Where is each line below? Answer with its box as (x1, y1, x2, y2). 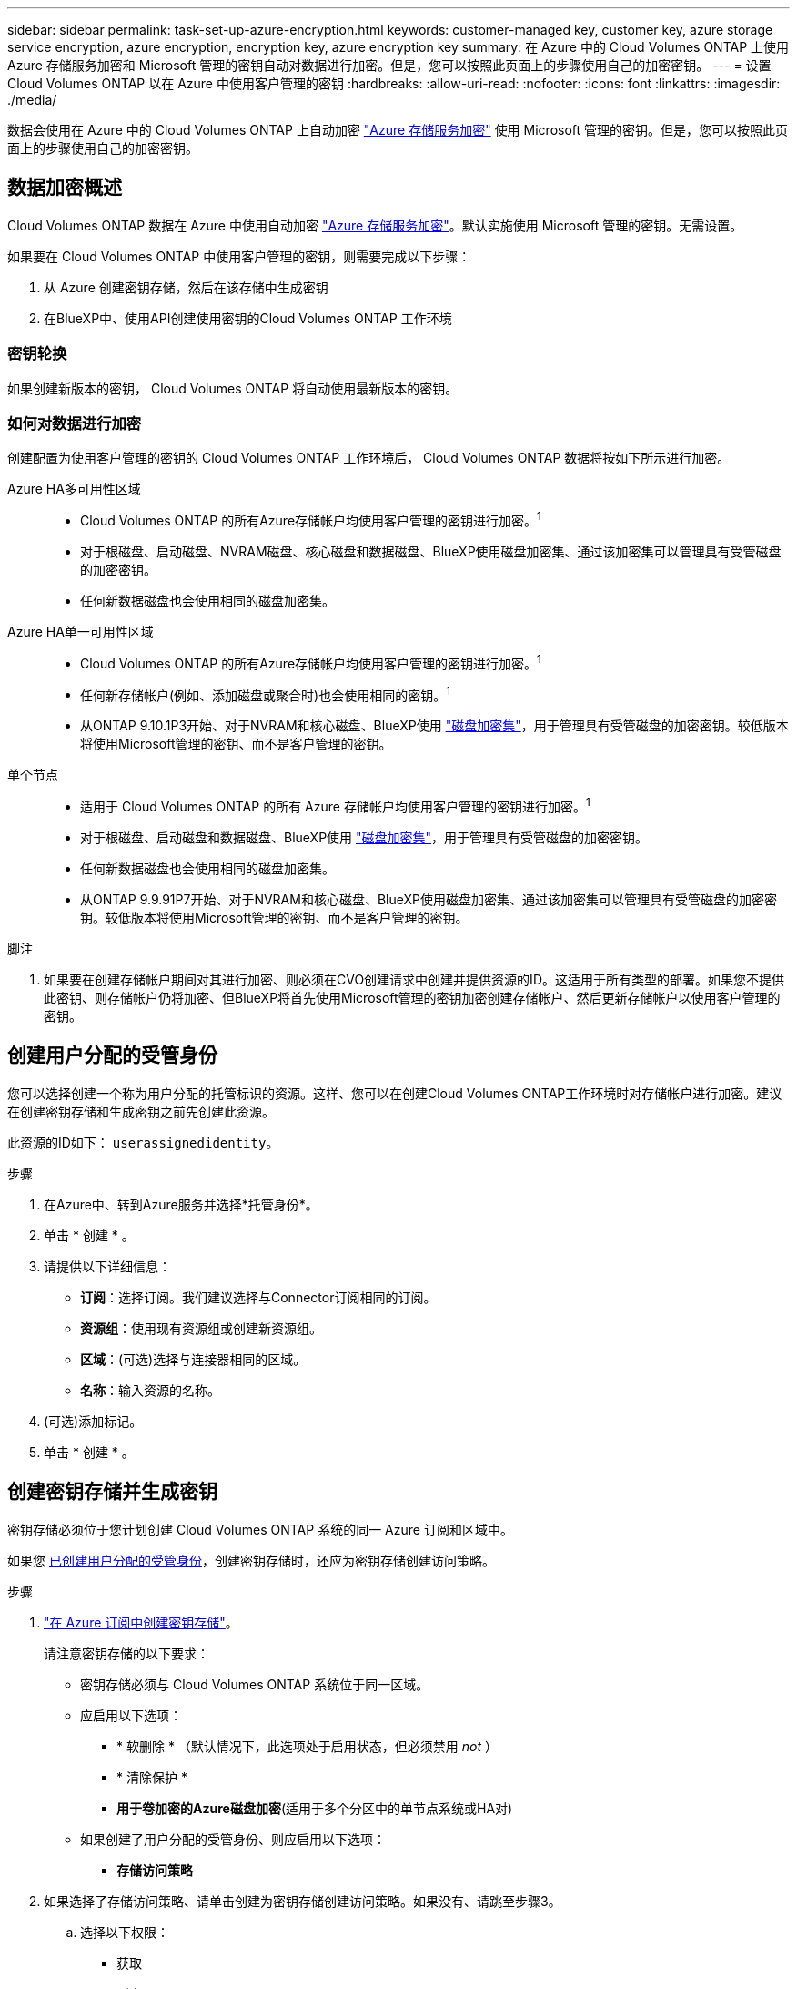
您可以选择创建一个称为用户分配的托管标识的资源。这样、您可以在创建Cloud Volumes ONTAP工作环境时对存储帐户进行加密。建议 (7, 1085, 782, 1101)
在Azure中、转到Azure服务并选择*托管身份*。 (44, 1196, 318, 1212)
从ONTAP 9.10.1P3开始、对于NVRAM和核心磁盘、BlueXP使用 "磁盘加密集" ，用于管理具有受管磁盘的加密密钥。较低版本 (80, 718, 789, 734)
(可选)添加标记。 (44, 1413, 143, 1429)
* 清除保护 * (116, 1769, 187, 1785)
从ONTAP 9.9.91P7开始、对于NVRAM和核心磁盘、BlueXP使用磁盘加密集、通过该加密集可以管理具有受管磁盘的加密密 (80, 891, 778, 907)
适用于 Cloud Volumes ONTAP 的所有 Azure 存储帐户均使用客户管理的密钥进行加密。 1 (80, 796, 590, 814)
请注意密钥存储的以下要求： (44, 1645, 209, 1661)
